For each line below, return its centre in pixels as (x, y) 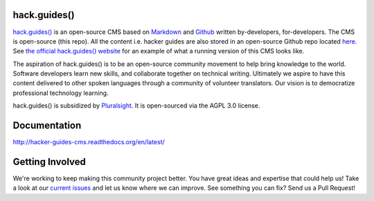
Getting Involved (49, 162)
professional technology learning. (61, 93)
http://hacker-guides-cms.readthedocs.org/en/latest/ (89, 142)
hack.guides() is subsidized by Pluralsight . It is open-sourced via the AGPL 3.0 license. (136, 106)
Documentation (47, 126)
